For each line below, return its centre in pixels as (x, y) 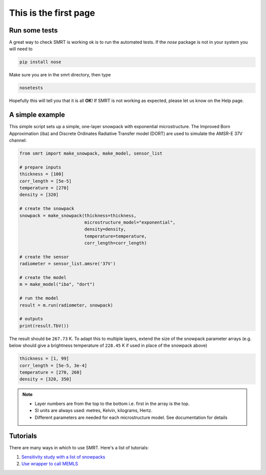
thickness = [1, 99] (44, 359)
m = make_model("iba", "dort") (57, 284)
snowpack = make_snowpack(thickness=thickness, (78, 215)
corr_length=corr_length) (116, 243)
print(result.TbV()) (44, 326)
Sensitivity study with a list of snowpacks (63, 457)
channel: (18, 140)
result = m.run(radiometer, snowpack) (66, 305)
